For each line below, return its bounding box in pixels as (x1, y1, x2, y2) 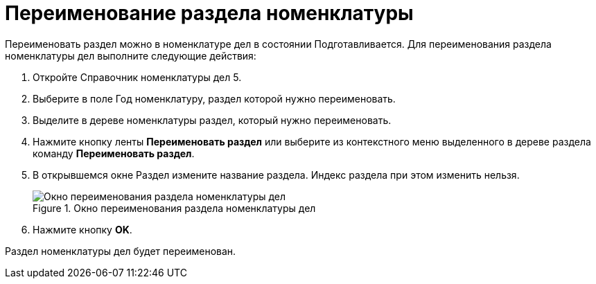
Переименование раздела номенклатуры (5, 1, 414, 25)
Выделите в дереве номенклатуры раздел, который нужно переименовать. (33, 114, 392, 126)
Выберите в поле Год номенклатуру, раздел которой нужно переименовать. (33, 92, 396, 105)
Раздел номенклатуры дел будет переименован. (5, 245, 236, 257)
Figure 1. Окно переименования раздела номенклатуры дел (33, 202, 316, 214)
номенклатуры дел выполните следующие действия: (5, 49, 256, 62)
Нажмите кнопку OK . (33, 223, 132, 236)
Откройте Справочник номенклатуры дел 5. (33, 71, 242, 83)
